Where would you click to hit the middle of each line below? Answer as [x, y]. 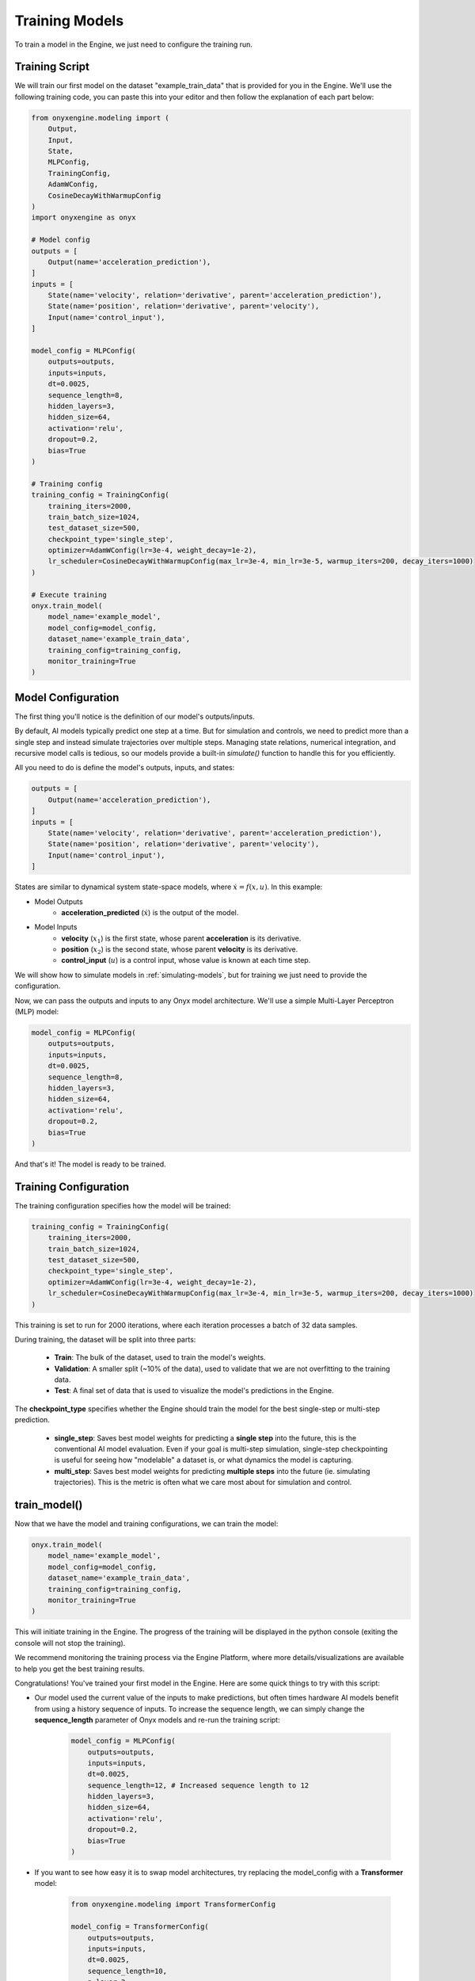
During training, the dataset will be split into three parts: [105, 1339]
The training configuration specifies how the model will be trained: [123, 1205]
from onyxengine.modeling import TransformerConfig [173, 1905]
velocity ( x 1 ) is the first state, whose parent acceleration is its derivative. [181, 939]
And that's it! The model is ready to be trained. [90, 1164]
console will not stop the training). [70, 1643]
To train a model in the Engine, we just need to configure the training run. [134, 44]
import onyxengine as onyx [84, 218]
